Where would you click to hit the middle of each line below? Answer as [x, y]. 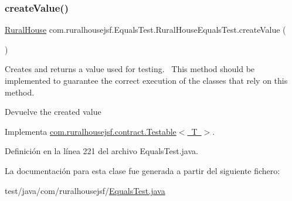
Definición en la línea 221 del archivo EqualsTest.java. [101, 151]
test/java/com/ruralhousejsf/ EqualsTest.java [85, 190]
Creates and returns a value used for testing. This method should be [130, 69]
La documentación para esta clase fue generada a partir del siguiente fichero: [142, 170]
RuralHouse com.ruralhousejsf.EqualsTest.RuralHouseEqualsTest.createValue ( [145, 30]
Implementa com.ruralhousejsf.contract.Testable [91, 131]
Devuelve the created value [53, 112]
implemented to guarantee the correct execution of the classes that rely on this [146, 80]
